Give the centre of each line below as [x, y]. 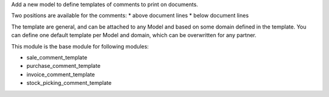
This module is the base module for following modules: [80, 46]
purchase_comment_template [63, 66]
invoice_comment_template [61, 74]
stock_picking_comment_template [69, 83]
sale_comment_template [57, 57]
